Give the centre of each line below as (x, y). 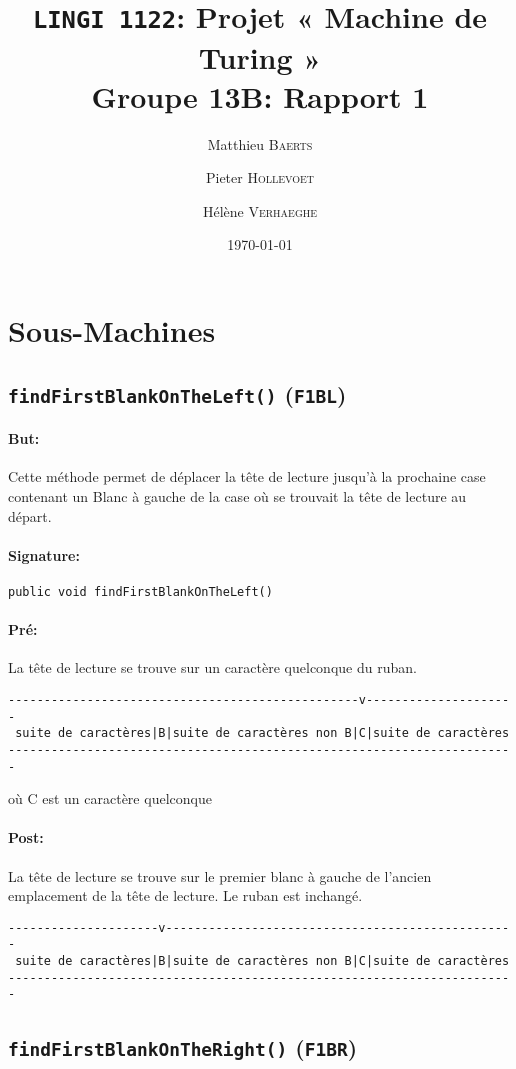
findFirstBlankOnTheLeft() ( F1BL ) (177, 393)
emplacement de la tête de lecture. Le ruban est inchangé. (185, 895)
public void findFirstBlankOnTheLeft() (140, 591)
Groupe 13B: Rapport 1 (260, 95)
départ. (30, 515)
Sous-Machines (112, 330)
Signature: (44, 554)
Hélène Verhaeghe (260, 210)
